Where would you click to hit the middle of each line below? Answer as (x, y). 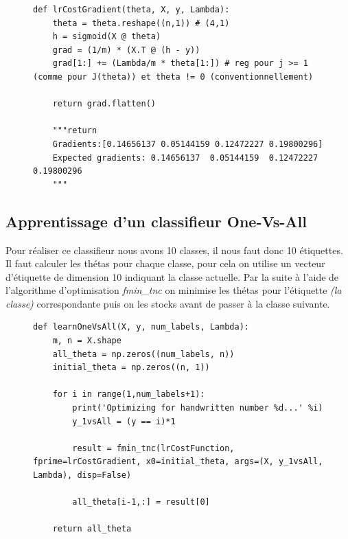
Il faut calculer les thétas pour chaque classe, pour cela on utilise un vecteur (165, 263)
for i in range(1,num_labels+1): (129, 394)
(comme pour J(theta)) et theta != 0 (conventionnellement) (173, 77)
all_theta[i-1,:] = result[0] (141, 502)
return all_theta (92, 529)
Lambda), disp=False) (82, 475)
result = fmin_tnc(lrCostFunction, (153, 448)
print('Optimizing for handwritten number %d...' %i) (198, 408)
